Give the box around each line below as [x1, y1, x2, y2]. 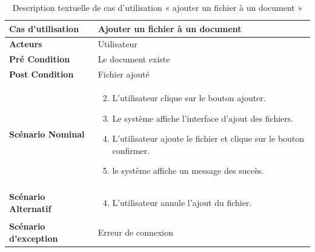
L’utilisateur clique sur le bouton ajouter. [112, 91, 266, 104]
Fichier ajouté [98, 68, 150, 81]
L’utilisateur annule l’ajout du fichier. [112, 196, 252, 209]
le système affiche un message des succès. [112, 164, 264, 177]
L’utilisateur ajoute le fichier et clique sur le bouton [112, 132, 305, 145]
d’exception [9, 231, 58, 244]
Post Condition [9, 68, 74, 81]
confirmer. [112, 144, 150, 156]
